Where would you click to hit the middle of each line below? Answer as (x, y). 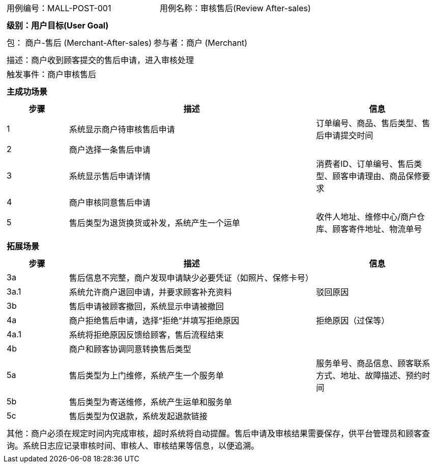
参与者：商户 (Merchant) (201, 43)
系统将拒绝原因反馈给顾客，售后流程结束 (146, 335)
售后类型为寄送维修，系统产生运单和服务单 (150, 402)
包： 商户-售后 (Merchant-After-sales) (79, 43)
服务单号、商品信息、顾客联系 (373, 363)
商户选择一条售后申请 (110, 150)
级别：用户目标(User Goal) (58, 25)
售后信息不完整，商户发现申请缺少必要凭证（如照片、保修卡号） (191, 278)
